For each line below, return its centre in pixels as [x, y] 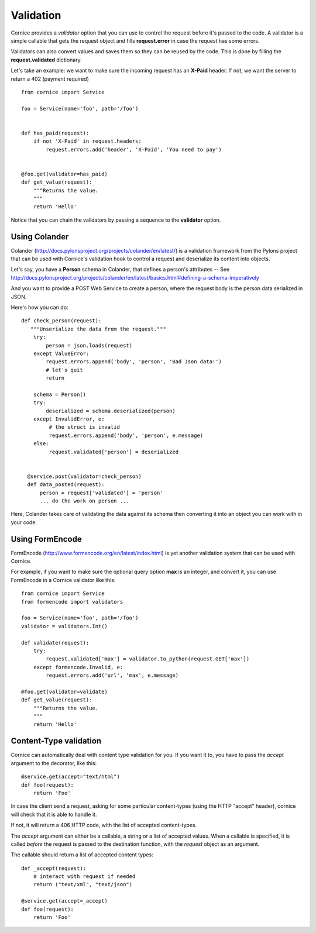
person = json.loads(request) [89, 345]
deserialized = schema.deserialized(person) [111, 411]
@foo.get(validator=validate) [65, 691]
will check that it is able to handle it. [54, 814]
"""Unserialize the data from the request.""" [98, 329]
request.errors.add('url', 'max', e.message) [112, 675]
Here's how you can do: [39, 307]
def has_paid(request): [55, 133]
